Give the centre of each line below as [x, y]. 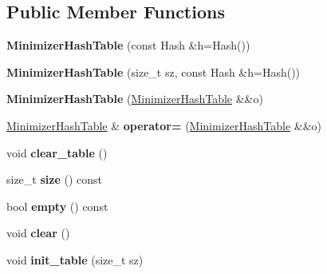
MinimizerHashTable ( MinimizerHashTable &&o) [135, 99]
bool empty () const [57, 206]
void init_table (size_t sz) [75, 259]
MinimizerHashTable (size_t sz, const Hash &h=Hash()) [154, 71]
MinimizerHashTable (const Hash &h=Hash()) [128, 45]
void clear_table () [57, 152]
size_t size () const [54, 179]
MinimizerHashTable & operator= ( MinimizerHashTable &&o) [164, 125]
